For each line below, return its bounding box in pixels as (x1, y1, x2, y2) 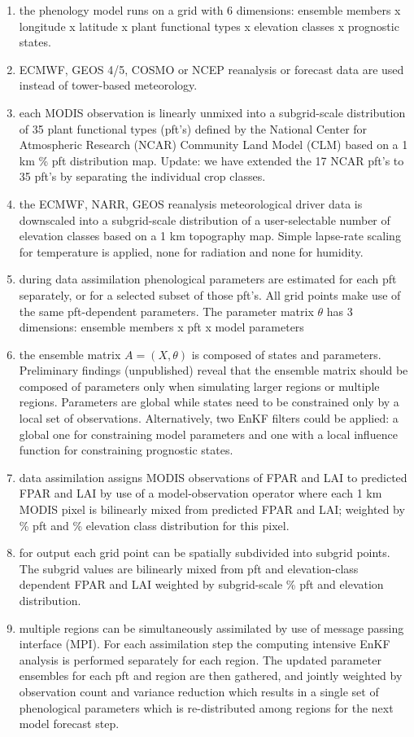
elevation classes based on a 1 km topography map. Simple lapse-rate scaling (19, 227, 401, 244)
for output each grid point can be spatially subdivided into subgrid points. (19, 544, 390, 561)
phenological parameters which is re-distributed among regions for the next (19, 699, 394, 716)
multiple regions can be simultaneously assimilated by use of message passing (19, 619, 404, 636)
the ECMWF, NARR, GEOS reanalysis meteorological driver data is (19, 195, 363, 212)
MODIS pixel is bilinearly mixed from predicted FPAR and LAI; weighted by (19, 501, 405, 518)
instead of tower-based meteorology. (19, 77, 198, 94)
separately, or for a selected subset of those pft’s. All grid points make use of (19, 286, 401, 303)
